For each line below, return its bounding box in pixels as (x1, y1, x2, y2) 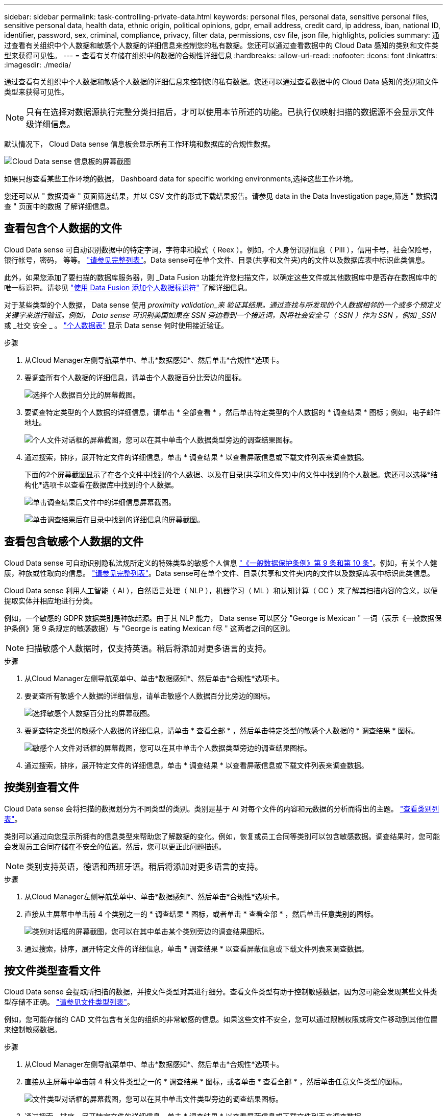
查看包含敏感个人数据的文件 (4, 535, 143, 548)
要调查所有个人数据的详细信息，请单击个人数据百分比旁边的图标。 (24, 373, 246, 382)
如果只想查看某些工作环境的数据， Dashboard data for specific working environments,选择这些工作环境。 (4, 174, 358, 183)
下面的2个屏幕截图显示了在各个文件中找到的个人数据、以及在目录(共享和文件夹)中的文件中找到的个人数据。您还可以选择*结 (24, 470, 438, 479)
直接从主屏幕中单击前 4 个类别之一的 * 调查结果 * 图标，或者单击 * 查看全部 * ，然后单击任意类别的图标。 (24, 909, 378, 918)
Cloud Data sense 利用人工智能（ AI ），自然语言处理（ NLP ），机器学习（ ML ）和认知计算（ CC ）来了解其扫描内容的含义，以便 (4, 586, 438, 595)
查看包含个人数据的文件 (4, 222, 122, 235)
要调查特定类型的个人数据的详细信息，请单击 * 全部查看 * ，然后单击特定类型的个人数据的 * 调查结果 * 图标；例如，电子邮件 (24, 407, 441, 416)
